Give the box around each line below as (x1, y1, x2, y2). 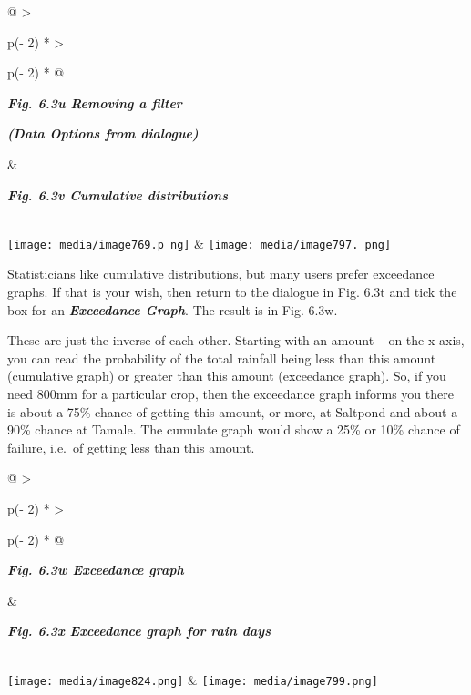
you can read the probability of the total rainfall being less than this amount (7, 348, 436, 367)
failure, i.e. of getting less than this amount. (7, 437, 255, 456)
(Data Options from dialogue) (7, 124, 199, 143)
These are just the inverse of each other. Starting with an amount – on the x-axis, (7, 331, 465, 350)
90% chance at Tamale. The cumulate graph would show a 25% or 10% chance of (7, 420, 460, 439)
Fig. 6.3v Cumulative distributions (7, 185, 229, 204)
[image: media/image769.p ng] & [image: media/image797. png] (7, 233, 392, 252)
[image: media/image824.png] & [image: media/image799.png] (7, 669, 378, 689)
